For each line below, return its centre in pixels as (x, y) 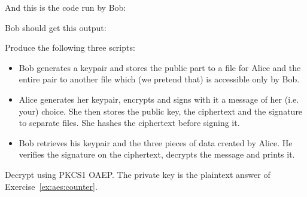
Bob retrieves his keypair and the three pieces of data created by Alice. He (156, 142)
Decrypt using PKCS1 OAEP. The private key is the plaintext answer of (138, 174)
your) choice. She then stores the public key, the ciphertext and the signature (161, 111)
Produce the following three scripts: (70, 47)
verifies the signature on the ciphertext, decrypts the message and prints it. (157, 154)
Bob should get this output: (56, 27)
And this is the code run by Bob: (66, 7)
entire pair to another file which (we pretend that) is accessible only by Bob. (159, 79)
